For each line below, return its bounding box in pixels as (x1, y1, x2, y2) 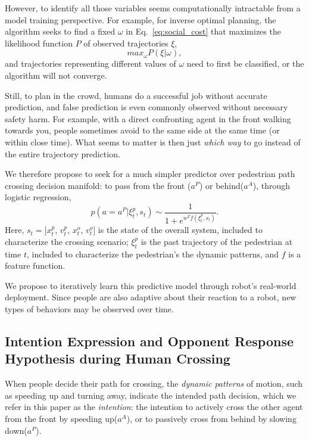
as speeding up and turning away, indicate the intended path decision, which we (5, 389, 296, 401)
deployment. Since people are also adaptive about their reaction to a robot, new (5, 291, 296, 303)
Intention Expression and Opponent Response (5, 332, 294, 350)
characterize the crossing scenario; (5, 235, 129, 247)
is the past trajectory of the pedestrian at (141, 235, 293, 247)
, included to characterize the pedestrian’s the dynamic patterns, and (26, 247, 279, 260)
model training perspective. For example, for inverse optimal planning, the (5, 13, 276, 26)
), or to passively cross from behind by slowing (126, 412, 296, 425)
